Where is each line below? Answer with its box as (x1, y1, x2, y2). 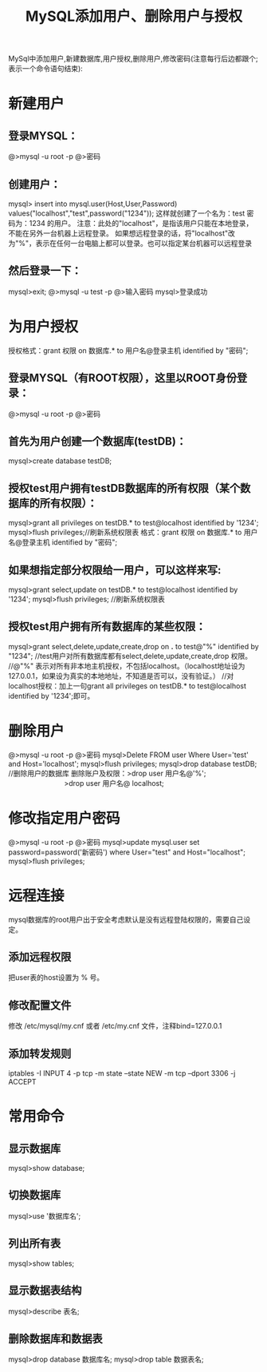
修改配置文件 (8, 998, 72, 1012)
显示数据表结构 (8, 1283, 82, 1298)
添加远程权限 (8, 950, 72, 964)
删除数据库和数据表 (8, 1331, 103, 1346)
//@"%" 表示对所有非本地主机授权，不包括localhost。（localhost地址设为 (8, 660, 245, 671)
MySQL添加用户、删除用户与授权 (25, 7, 243, 26)
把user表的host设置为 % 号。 (8, 973, 104, 982)
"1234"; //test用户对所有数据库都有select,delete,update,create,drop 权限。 (8, 651, 253, 660)
